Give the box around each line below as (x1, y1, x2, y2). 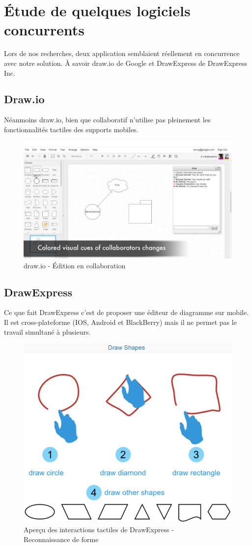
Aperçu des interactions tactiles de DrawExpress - (24, 524, 174, 535)
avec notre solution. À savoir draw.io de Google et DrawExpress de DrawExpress (4, 57, 248, 68)
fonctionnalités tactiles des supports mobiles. (4, 124, 139, 134)
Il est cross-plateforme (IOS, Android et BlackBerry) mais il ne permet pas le (4, 316, 237, 327)
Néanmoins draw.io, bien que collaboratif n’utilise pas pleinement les (4, 115, 211, 125)
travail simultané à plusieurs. (4, 326, 91, 337)
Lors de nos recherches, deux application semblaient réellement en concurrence (4, 48, 240, 58)
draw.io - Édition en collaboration (24, 260, 126, 270)
